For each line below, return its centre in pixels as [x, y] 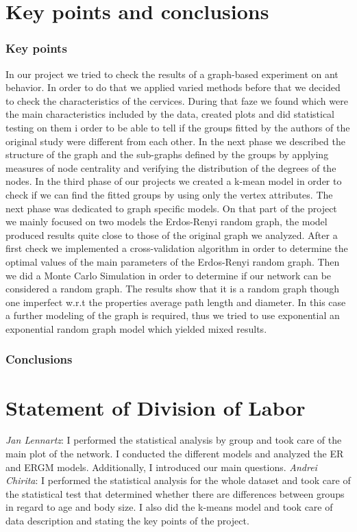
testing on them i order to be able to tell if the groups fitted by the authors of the [178, 127]
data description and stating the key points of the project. [127, 520]
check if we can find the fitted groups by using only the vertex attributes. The [169, 194]
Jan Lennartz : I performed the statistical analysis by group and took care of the [174, 440]
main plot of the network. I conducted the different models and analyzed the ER [175, 454]
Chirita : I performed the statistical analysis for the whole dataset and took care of [178, 480]
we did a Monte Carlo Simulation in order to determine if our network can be [169, 275]
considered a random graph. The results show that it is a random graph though [173, 289]
